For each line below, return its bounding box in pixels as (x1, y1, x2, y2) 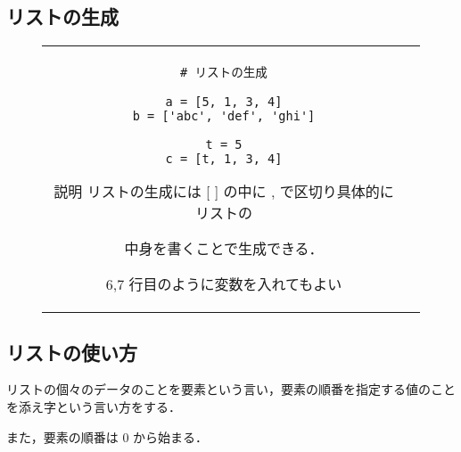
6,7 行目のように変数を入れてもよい (105, 274, 342, 295)
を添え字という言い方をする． (6, 398, 181, 415)
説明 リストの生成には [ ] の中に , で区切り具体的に (54, 181, 394, 202)
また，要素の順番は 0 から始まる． (6, 427, 209, 446)
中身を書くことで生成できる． (124, 238, 324, 259)
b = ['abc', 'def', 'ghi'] (132, 109, 316, 124)
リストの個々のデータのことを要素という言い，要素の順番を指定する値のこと (6, 380, 456, 399)
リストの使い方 (6, 338, 137, 366)
